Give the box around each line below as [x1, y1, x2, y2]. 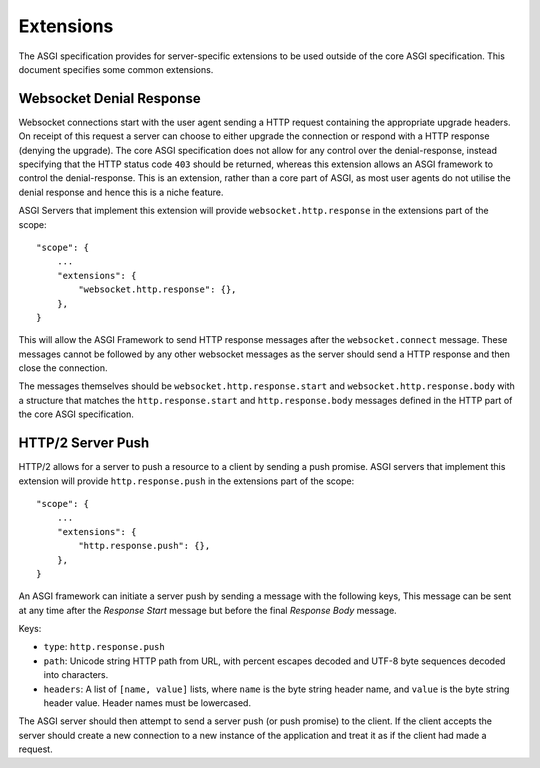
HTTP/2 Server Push [18, 435, 150, 452]
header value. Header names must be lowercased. [43, 697, 252, 709]
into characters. [43, 669, 109, 681]
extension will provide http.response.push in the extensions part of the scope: [18, 475, 355, 487]
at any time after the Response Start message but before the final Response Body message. [18, 604, 397, 616]
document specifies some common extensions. [18, 63, 214, 75]
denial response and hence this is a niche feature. [18, 186, 224, 198]
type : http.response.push [43, 641, 165, 653]
